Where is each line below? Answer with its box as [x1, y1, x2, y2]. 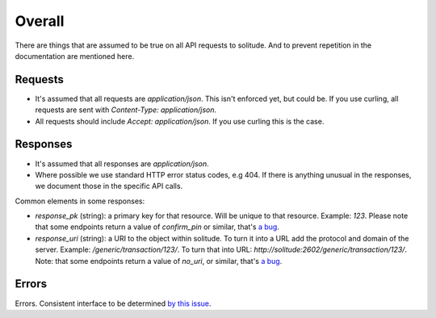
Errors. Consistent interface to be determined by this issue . [15, 299, 212, 308]
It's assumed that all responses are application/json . [35, 158, 209, 169]
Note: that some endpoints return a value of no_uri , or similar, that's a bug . [35, 256, 283, 266]
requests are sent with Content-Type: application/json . [35, 105, 217, 115]
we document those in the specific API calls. [35, 182, 183, 191]
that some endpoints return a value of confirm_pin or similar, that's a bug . [35, 222, 280, 232]
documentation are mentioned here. [15, 51, 135, 61]
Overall [15, 12, 65, 30]
